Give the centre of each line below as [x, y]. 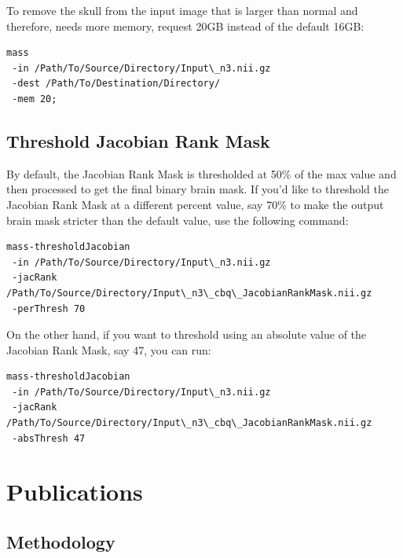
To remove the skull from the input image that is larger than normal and [182, 10]
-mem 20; [35, 99]
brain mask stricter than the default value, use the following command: [178, 220]
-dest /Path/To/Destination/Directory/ [116, 84]
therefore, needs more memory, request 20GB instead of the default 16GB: [185, 26]
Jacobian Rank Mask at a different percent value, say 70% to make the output [195, 204]
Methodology [61, 542]
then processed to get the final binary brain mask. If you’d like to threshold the [198, 189]
